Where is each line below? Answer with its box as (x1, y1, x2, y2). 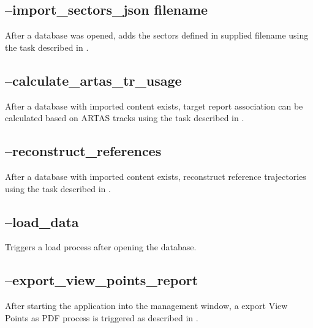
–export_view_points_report (5, 270, 198, 289)
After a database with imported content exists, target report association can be (5, 99, 303, 112)
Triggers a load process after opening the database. (5, 240, 197, 253)
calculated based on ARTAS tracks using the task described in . (5, 111, 244, 124)
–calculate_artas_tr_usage (5, 70, 182, 89)
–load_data (5, 212, 79, 231)
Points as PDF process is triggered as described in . (5, 311, 198, 324)
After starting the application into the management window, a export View (5, 299, 288, 312)
